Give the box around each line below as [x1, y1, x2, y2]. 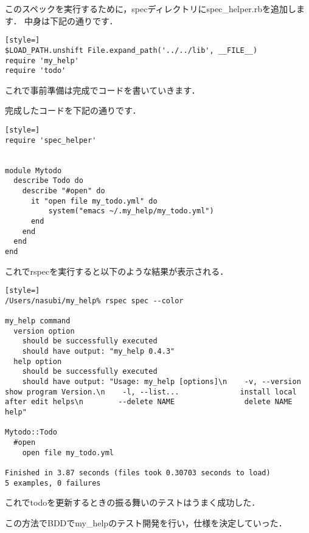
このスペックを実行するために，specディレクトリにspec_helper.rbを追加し [5, 2, 297, 15]
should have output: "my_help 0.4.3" [22, 347, 175, 356]
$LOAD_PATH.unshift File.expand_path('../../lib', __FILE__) [5, 46, 258, 55]
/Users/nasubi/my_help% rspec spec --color [5, 296, 184, 305]
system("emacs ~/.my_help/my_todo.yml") [48, 207, 214, 216]
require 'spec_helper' [5, 136, 97, 145]
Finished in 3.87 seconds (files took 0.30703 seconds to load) [5, 468, 271, 477]
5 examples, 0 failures [5, 478, 101, 487]
